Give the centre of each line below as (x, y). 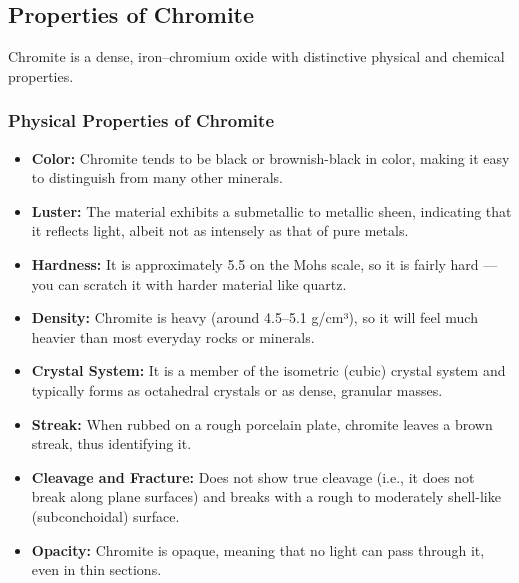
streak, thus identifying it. (111, 443)
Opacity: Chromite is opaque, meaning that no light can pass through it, (258, 549)
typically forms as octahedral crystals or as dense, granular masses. (237, 389)
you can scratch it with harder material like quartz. (189, 283)
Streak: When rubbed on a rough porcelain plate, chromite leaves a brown (262, 423)
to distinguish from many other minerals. (157, 177)
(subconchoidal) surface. (105, 515)
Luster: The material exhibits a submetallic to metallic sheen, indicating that (271, 210)
